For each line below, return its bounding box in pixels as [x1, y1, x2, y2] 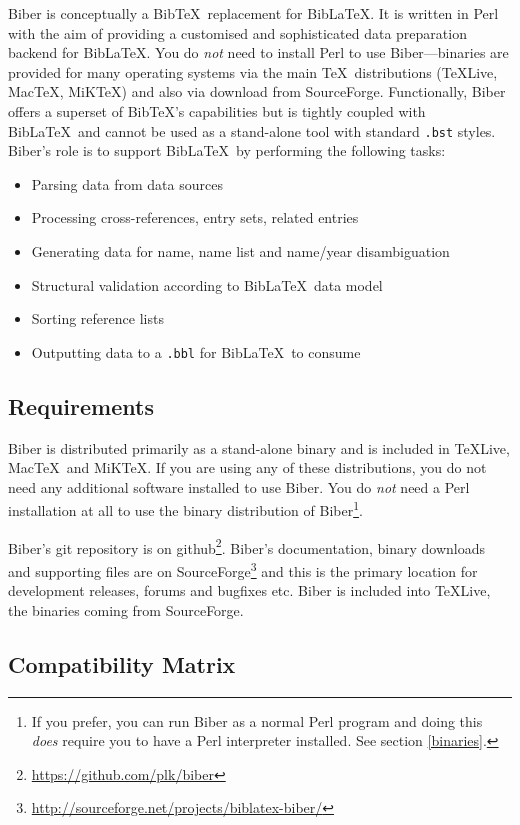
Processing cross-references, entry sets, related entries [31, 207, 359, 228]
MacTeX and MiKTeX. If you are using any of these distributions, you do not [8, 457, 487, 478]
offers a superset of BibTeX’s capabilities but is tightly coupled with [8, 100, 426, 121]
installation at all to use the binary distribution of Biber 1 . [8, 497, 363, 521]
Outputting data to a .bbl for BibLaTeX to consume [31, 341, 361, 362]
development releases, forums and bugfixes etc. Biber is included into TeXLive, [8, 580, 491, 601]
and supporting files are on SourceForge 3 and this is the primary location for [8, 557, 478, 581]
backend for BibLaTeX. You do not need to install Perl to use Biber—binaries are [8, 42, 509, 63]
